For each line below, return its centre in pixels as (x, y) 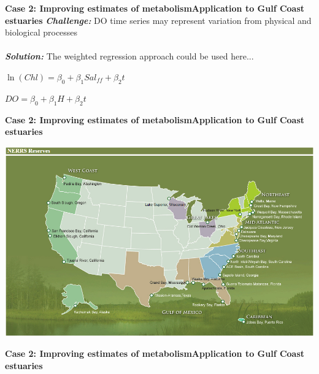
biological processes (41, 32)
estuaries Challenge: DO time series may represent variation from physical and (158, 20)
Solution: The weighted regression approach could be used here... (129, 56)
